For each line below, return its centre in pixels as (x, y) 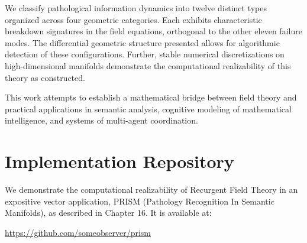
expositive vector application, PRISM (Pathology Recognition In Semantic (140, 201)
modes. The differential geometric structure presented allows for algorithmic (142, 42)
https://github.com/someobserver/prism (78, 232)
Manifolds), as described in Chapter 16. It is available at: (108, 213)
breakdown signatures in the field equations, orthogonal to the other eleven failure (153, 31)
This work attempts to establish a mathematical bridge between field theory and (151, 97)
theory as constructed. (45, 77)
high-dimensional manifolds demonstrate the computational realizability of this (148, 65)
